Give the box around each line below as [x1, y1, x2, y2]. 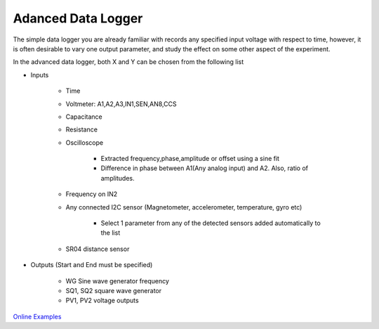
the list [100, 228, 121, 237]
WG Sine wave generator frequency [65, 276, 170, 285]
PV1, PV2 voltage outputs [65, 296, 140, 305]
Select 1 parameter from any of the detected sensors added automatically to [100, 219, 321, 228]
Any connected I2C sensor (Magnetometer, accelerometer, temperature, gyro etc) [65, 202, 302, 211]
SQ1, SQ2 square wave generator [65, 286, 161, 295]
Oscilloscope [65, 138, 104, 147]
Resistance [65, 125, 98, 134]
